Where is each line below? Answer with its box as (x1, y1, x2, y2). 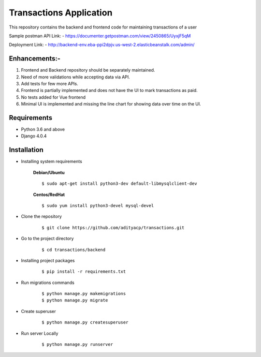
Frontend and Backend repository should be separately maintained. (21, 67, 155, 73)
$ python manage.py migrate (42, 297, 108, 303)
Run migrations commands (21, 280, 74, 285)
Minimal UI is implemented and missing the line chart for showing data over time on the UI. (21, 101, 201, 107)
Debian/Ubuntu (33, 169, 65, 175)
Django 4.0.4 (21, 133, 47, 139)
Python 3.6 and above (21, 126, 65, 133)
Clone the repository (21, 213, 62, 220)
